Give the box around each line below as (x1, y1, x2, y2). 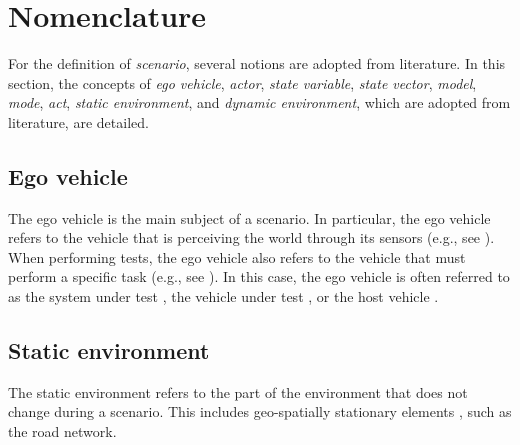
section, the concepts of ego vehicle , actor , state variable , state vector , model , (8, 72, 477, 93)
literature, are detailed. (8, 111, 149, 132)
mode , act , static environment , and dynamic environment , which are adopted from (8, 92, 511, 113)
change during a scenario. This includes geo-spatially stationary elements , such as (8, 401, 512, 422)
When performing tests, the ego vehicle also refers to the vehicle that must (8, 246, 466, 267)
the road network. (8, 421, 117, 442)
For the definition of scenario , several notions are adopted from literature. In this (8, 53, 506, 74)
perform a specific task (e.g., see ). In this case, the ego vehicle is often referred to (8, 266, 510, 287)
